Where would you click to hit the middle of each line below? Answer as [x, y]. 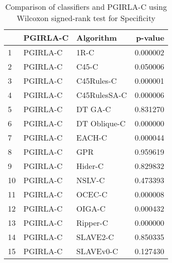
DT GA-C [94, 109]
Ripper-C [92, 223]
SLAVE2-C [95, 237]
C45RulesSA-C [102, 95]
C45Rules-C [97, 81]
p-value [150, 37]
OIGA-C [91, 208]
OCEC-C [92, 194]
